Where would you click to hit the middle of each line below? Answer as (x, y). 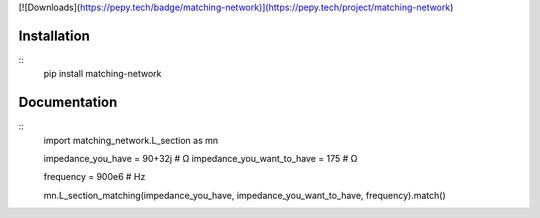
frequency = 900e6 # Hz (94, 177)
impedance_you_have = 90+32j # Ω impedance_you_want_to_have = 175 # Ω (200, 158)
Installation (54, 35)
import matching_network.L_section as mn (131, 140)
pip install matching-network (102, 74)
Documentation (68, 102)
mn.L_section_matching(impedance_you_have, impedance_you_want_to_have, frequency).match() (245, 195)
